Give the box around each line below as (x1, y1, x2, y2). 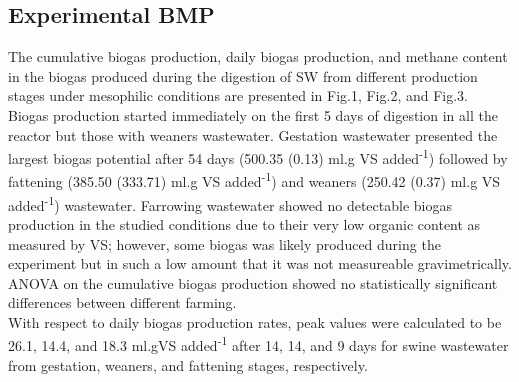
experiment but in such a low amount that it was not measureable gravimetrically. (8, 253, 512, 274)
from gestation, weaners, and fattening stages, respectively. (8, 354, 368, 375)
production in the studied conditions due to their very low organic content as (8, 213, 481, 234)
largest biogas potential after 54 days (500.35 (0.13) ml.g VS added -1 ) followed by (8, 145, 508, 168)
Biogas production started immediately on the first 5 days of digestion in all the (8, 104, 498, 125)
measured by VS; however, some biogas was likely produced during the (8, 233, 441, 254)
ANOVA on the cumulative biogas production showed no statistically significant (8, 272, 498, 293)
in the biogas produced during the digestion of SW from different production (8, 65, 478, 86)
